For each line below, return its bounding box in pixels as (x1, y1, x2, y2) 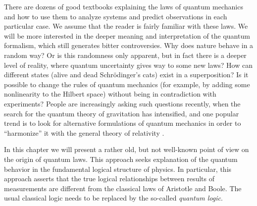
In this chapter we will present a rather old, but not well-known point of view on (4, 144, 249, 154)
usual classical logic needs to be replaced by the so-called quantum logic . (4, 193, 223, 203)
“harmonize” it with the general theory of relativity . (4, 127, 164, 138)
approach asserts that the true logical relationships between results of (4, 173, 214, 184)
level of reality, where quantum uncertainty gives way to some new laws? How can (4, 59, 253, 70)
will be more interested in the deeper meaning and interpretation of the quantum (4, 30, 250, 41)
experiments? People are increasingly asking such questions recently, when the (4, 98, 241, 108)
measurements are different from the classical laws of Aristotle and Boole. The (4, 183, 242, 193)
